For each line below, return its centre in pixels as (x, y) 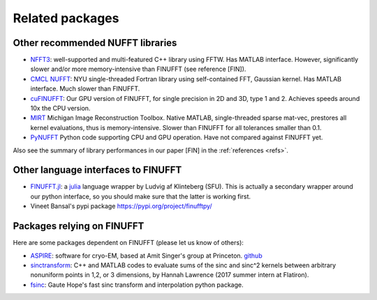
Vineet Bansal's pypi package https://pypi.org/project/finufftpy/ (121, 206)
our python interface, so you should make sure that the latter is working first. (141, 196)
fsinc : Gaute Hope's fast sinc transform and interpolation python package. (137, 285)
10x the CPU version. (60, 109)
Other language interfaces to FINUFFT (97, 170)
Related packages (66, 18)
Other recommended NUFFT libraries (95, 43)
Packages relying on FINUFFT (79, 226)
